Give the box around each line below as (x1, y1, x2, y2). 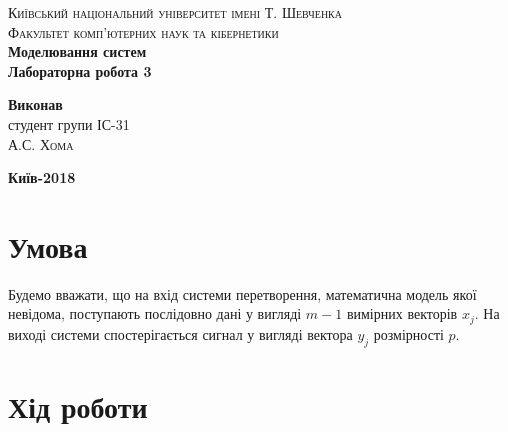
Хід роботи (8, 385, 148, 426)
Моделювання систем (8, 41, 147, 62)
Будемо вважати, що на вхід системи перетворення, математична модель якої (8, 283, 477, 304)
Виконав (8, 94, 63, 115)
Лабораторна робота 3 (8, 60, 152, 81)
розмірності (373, 323, 444, 344)
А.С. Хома (8, 133, 74, 154)
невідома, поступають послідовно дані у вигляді (8, 303, 302, 324)
